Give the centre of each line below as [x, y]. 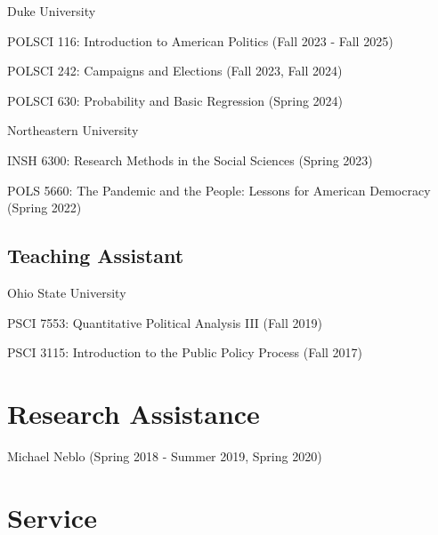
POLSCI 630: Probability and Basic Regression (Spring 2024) [175, 100]
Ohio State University [67, 292]
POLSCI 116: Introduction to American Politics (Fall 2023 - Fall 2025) [200, 40]
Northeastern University [73, 130]
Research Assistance [134, 413]
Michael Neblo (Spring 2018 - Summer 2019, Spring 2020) [165, 455]
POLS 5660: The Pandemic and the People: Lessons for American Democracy [219, 190]
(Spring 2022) [45, 208]
